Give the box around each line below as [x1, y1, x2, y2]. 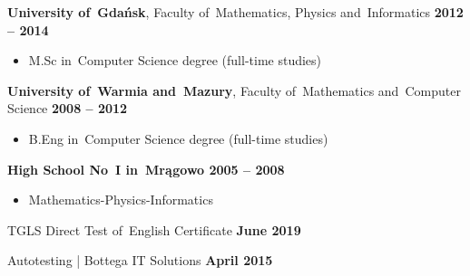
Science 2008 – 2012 [7, 99, 128, 118]
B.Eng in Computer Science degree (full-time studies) [28, 128, 328, 148]
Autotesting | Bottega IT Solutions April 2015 [7, 251, 273, 270]
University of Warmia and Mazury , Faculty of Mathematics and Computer [7, 81, 461, 100]
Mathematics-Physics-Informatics [28, 190, 213, 209]
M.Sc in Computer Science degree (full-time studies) [28, 51, 322, 70]
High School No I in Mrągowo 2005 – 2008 [7, 159, 285, 178]
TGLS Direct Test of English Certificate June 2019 [7, 220, 301, 239]
